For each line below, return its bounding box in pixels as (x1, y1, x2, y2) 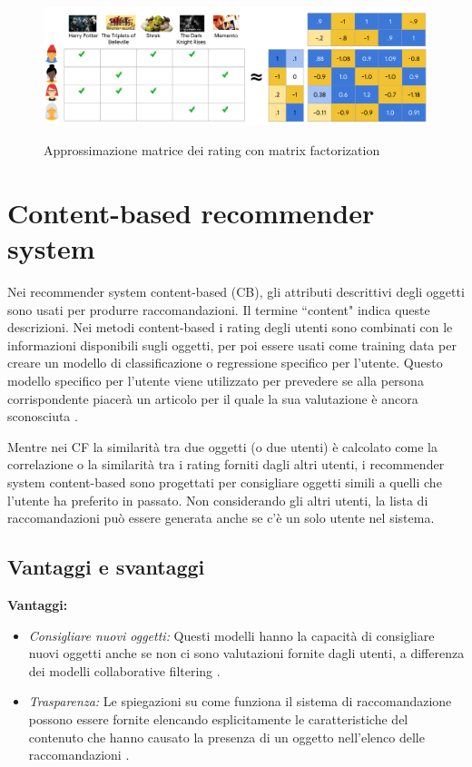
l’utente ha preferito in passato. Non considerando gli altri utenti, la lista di (7, 490, 428, 509)
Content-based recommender (7, 193, 375, 231)
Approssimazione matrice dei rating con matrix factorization (44, 141, 380, 160)
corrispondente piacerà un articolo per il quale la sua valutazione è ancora (7, 388, 418, 408)
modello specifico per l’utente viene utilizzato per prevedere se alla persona (7, 371, 424, 390)
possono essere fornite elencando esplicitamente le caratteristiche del (28, 709, 408, 728)
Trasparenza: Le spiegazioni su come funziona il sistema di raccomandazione (28, 692, 452, 711)
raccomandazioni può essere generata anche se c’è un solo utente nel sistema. (7, 508, 435, 527)
